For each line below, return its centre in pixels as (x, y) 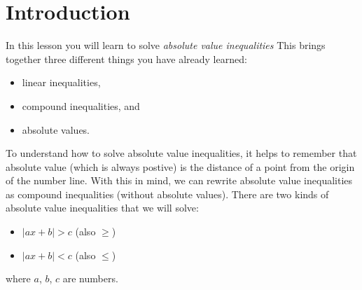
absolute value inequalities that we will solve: (102, 208)
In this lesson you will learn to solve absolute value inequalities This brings (166, 45)
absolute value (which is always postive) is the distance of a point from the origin (180, 166)
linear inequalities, (61, 82)
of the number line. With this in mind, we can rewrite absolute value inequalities (179, 180)
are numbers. (90, 278)
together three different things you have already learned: (126, 58)
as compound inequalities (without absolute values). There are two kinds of (167, 194)
